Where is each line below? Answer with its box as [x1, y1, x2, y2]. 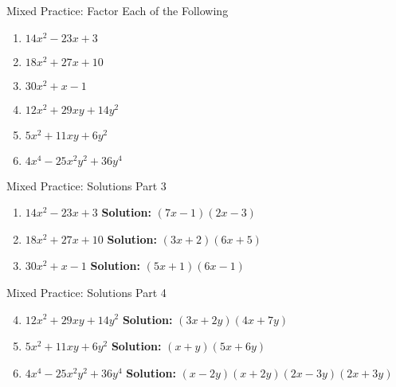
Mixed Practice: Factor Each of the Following [6, 2, 229, 18]
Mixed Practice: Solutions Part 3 [6, 177, 167, 193]
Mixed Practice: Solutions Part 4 [6, 283, 167, 300]
